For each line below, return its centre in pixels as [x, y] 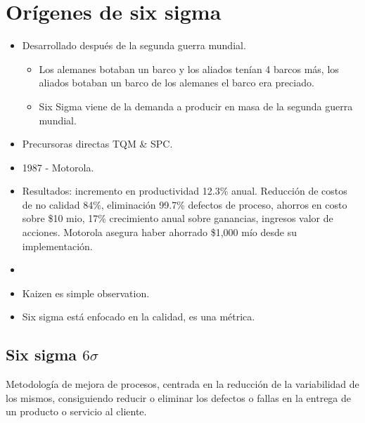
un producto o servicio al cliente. [76, 411]
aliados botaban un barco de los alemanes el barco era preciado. [177, 83]
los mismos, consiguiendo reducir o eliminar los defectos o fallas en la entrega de [179, 397]
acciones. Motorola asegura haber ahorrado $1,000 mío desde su [159, 232]
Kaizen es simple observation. [86, 293]
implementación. [57, 246]
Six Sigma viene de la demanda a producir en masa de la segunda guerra [196, 106]
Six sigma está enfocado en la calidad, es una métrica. [139, 317]
